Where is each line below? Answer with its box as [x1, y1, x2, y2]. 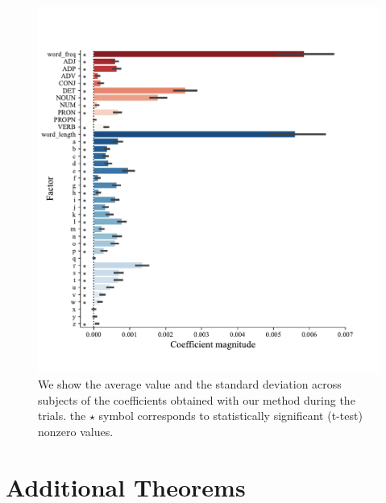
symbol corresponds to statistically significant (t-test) [98, 407, 363, 424]
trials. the [38, 407, 86, 424]
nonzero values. [38, 423, 114, 439]
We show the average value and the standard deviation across [38, 376, 342, 393]
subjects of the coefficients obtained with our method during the [38, 391, 355, 408]
